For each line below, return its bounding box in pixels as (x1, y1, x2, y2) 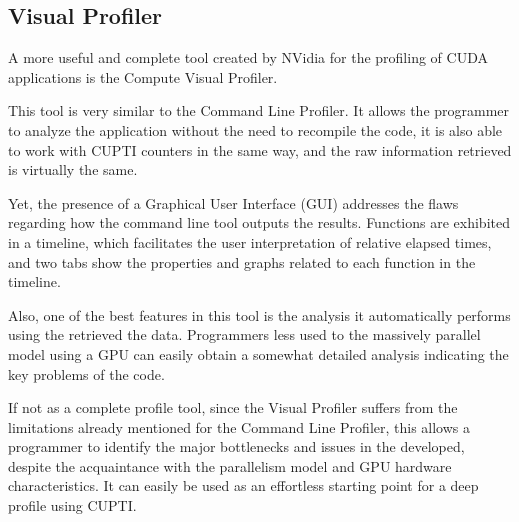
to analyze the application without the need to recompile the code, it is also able (8, 119, 503, 140)
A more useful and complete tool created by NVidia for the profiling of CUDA (8, 47, 488, 68)
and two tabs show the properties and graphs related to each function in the (8, 251, 476, 272)
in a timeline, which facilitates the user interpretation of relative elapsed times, (8, 231, 492, 252)
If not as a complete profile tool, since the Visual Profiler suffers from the (8, 397, 458, 418)
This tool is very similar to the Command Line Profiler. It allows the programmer (8, 100, 510, 121)
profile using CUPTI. (8, 495, 137, 516)
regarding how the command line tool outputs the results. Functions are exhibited (8, 212, 510, 233)
